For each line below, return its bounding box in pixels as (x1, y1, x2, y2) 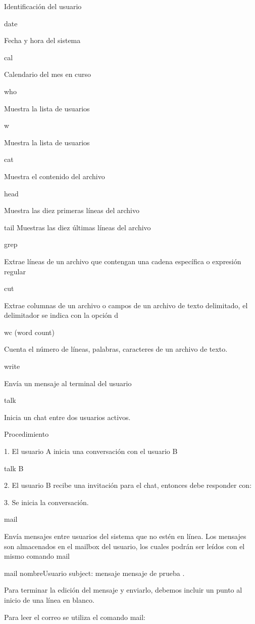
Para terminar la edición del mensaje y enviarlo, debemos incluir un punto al (4, 585, 242, 595)
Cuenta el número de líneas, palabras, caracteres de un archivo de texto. (4, 344, 228, 354)
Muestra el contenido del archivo (4, 171, 105, 181)
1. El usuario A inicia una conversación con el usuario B (4, 446, 178, 456)
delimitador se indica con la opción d (4, 310, 119, 320)
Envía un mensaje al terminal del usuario (4, 378, 132, 388)
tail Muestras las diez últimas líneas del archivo (4, 222, 151, 232)
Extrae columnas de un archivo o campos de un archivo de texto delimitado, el (4, 300, 248, 310)
